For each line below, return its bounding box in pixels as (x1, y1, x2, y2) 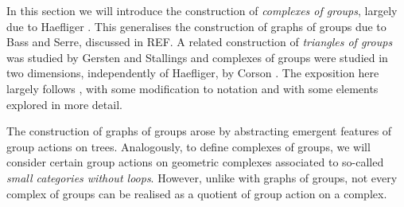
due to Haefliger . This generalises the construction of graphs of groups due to (6, 18, 387, 34)
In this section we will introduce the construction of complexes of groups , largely (6, 2, 398, 18)
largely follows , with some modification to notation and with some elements (6, 80, 379, 96)
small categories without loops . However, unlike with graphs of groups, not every (6, 169, 398, 186)
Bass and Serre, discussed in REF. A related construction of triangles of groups (6, 33, 393, 50)
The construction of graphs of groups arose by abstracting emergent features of (6, 123, 392, 139)
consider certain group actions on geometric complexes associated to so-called (6, 154, 384, 170)
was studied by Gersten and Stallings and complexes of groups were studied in (6, 49, 388, 65)
